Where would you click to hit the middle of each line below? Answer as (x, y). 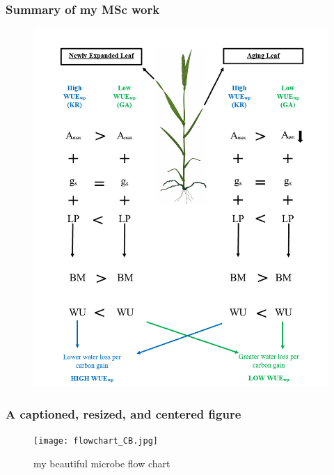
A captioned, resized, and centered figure (124, 413)
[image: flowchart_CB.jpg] (96, 441)
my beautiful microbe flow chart (102, 463)
